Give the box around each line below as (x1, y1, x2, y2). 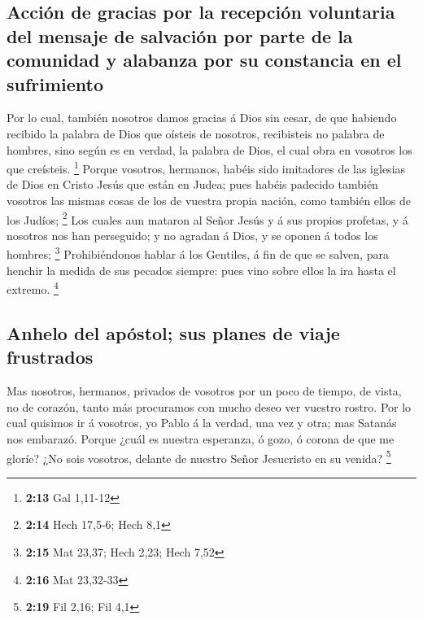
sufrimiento (7, 71, 104, 96)
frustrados (7, 344, 94, 369)
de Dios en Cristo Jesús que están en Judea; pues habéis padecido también (7, 176, 378, 193)
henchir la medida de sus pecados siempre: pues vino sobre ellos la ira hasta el (7, 261, 396, 278)
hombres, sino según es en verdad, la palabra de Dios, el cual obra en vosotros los (7, 141, 412, 158)
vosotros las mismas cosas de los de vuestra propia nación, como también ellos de (7, 192, 412, 208)
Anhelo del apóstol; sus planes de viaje (7, 320, 340, 345)
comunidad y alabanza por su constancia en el (7, 47, 402, 72)
